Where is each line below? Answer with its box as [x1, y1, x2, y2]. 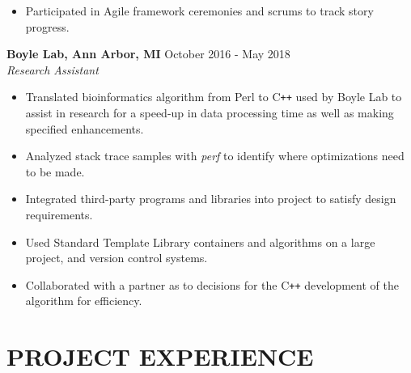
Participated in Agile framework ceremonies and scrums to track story [25, 2, 374, 19]
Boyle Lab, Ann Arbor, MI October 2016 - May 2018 [6, 45, 290, 62]
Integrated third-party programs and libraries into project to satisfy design [25, 190, 396, 207]
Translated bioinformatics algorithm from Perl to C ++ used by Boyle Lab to [25, 88, 402, 105]
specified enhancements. [25, 120, 144, 137]
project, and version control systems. [25, 249, 208, 266]
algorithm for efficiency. [25, 292, 142, 309]
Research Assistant [6, 61, 99, 78]
